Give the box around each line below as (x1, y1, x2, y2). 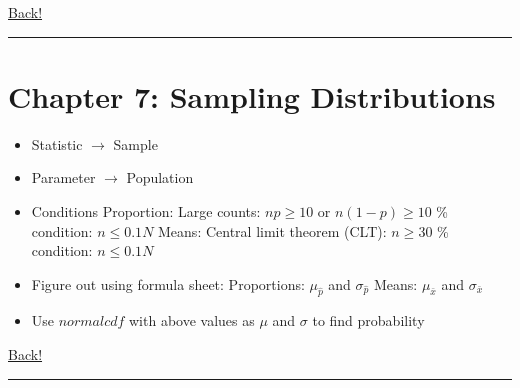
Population (126, 167, 194, 188)
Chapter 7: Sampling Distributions (8, 75, 496, 116)
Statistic (31, 133, 83, 154)
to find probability (312, 310, 425, 331)
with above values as (129, 310, 255, 331)
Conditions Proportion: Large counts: (31, 200, 261, 221)
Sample (113, 133, 158, 154)
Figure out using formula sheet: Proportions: (31, 273, 305, 294)
